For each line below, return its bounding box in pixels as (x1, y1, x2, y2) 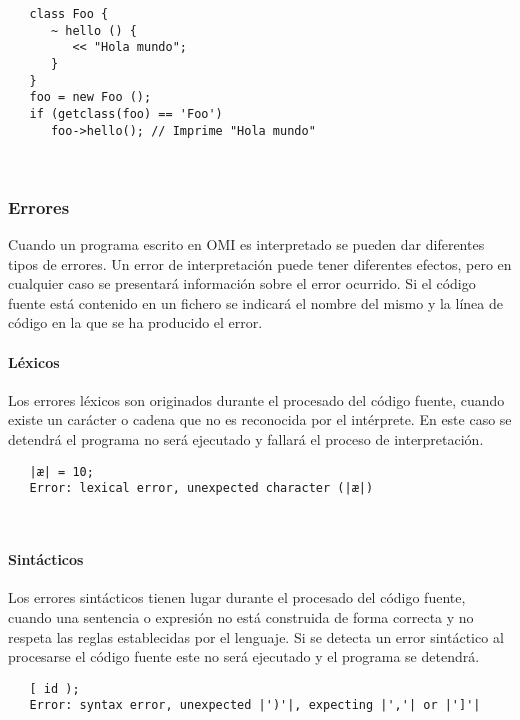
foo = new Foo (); (29, 90, 152, 105)
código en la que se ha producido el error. (8, 312, 263, 333)
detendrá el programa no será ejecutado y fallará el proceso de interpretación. (8, 429, 484, 450)
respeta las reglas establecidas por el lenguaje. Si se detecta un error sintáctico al (8, 626, 504, 647)
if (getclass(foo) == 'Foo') (29, 106, 223, 121)
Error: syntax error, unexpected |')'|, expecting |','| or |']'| (29, 698, 481, 713)
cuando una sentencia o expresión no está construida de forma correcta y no (8, 606, 474, 627)
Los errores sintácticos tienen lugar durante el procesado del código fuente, (8, 587, 466, 608)
